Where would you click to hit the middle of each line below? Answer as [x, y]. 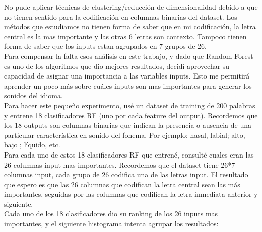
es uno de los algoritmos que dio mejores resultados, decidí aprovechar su [117, 66]
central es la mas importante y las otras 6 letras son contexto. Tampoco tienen [125, 36]
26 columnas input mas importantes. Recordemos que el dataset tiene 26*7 [120, 164]
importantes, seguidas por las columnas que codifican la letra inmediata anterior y [131, 194]
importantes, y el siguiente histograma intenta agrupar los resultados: [111, 224]
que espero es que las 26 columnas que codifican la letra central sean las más [122, 184]
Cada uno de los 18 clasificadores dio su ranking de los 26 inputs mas [111, 214]
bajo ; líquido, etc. [32, 145]
